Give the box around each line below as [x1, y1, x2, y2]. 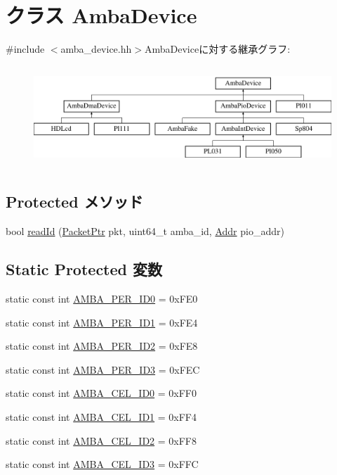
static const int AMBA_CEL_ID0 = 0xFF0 [6, 386, 197, 400]
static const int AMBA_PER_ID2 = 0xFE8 [6, 338, 198, 353]
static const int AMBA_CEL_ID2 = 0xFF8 [6, 433, 197, 448]
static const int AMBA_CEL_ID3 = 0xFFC [6, 457, 199, 471]
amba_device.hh [60, 42, 132, 56]
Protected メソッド [6, 191, 143, 213]
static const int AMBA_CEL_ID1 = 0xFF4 [6, 410, 197, 424]
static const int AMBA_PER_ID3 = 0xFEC [6, 362, 200, 376]
